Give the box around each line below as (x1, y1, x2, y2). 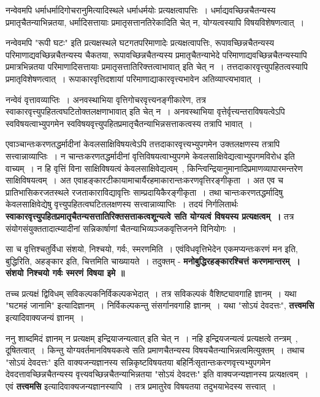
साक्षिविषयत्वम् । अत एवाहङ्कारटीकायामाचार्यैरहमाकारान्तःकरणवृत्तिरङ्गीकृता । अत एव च (6, 174, 283, 187)
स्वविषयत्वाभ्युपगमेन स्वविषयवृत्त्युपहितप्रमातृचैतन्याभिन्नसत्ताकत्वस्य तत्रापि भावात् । (6, 117, 253, 129)
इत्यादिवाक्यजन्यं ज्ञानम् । (6, 311, 84, 324)
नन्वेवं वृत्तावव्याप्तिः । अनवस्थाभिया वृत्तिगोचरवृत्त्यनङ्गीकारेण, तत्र (6, 93, 206, 106)
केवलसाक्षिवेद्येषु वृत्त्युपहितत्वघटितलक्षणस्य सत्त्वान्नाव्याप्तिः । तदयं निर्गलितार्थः (6, 198, 238, 210)
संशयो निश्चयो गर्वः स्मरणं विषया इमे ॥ (6, 266, 125, 279)
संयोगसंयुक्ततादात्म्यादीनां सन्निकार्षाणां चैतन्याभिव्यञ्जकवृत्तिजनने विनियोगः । (6, 222, 237, 234)
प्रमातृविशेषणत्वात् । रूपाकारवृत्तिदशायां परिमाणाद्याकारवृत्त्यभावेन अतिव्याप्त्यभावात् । (6, 72, 262, 85)
